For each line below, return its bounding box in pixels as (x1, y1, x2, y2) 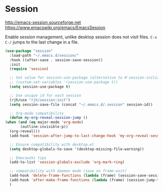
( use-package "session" (5, 48, 53, 53)
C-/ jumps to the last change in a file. (5, 39, 79, 45)
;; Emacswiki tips (9, 155, 47, 160)
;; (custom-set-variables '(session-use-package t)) (9, 80, 118, 85)
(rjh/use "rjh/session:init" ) (9, 97, 70, 102)
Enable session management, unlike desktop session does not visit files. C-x (5, 34, 157, 40)
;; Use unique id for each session (9, 93, 81, 98)
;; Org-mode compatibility (9, 111, 64, 116)
